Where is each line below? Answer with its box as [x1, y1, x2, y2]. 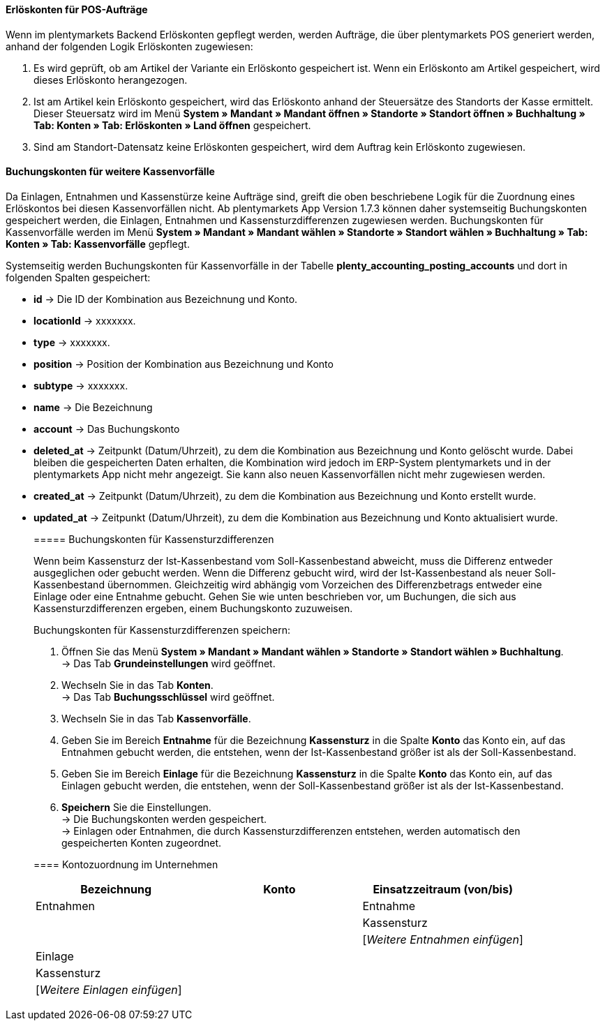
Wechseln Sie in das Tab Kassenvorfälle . [61, 712, 251, 724]
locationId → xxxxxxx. [33, 314, 136, 327]
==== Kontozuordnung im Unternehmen [33, 858, 218, 870]
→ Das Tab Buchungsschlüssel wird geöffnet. [61, 690, 275, 703]
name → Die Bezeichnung [33, 401, 153, 413]
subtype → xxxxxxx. [33, 379, 128, 392]
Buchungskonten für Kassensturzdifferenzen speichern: [33, 623, 290, 636]
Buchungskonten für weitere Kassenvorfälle [6, 165, 215, 178]
